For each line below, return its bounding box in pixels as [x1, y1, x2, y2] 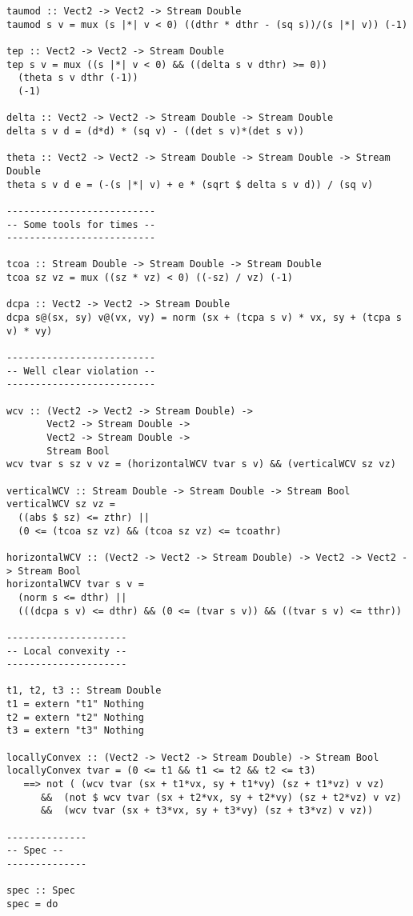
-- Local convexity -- [6, 645, 127, 657]
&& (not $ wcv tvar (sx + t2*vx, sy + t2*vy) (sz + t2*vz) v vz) [40, 791, 402, 803]
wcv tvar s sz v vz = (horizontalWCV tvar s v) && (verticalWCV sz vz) [6, 458, 396, 470]
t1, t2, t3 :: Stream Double [6, 685, 162, 697]
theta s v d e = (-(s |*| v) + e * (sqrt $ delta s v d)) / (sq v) [6, 178, 374, 190]
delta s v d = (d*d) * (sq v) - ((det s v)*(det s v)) [6, 125, 305, 137]
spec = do [6, 898, 58, 910]
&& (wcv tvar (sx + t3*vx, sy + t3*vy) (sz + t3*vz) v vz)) [40, 805, 374, 817]
